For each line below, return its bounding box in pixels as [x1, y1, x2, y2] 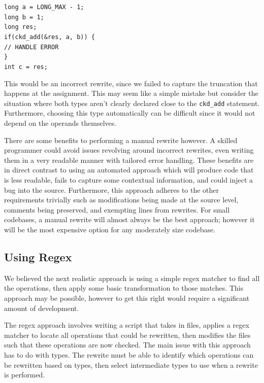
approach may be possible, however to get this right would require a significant [4, 292, 250, 303]
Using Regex [4, 249, 72, 264]
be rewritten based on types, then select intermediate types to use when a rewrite [4, 359, 258, 370]
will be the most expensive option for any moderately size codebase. [4, 224, 216, 234]
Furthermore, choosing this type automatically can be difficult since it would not [4, 108, 255, 118]
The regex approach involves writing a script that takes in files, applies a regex [4, 320, 249, 330]
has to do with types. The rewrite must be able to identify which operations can [4, 349, 254, 360]
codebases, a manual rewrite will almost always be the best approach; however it [4, 214, 255, 225]
